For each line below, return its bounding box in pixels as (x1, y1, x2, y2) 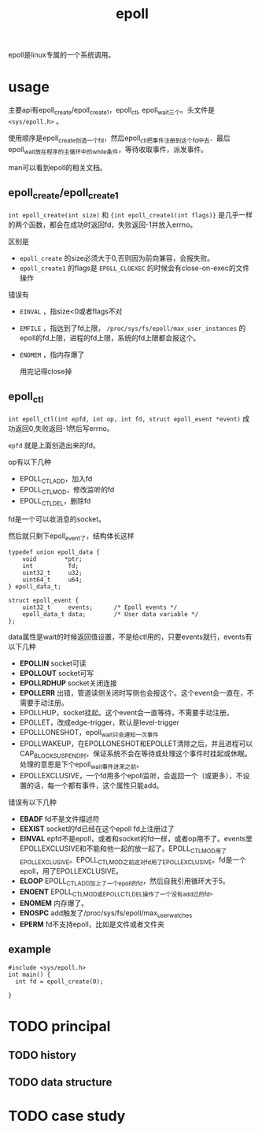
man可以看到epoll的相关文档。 (8, 162, 108, 172)
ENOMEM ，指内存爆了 (19, 350, 85, 359)
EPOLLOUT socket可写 (19, 668, 94, 677)
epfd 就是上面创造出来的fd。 (8, 440, 100, 450)
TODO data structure (8, 1075, 113, 1089)
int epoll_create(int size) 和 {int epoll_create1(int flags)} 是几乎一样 (8, 210, 253, 219)
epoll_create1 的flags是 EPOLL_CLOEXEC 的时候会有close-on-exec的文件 (19, 263, 250, 273)
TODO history (8, 1048, 77, 1062)
